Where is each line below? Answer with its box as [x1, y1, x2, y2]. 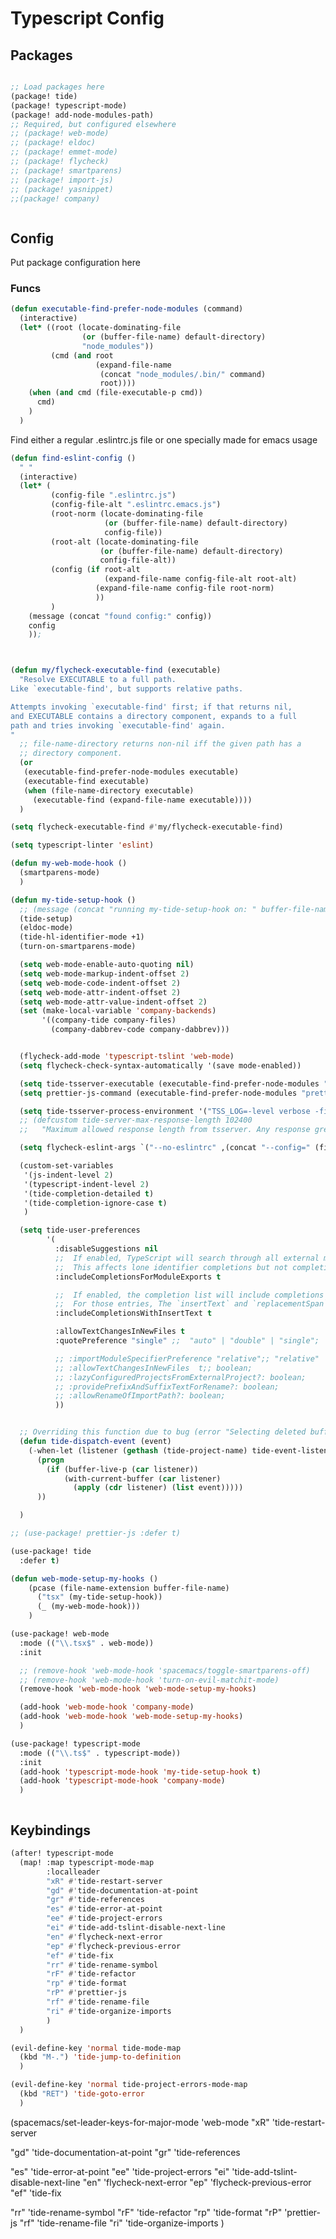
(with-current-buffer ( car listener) [63, 1473, 222, 1484]
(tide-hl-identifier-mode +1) [19, 932, 145, 942]
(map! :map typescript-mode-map [19, 1857, 155, 1867]
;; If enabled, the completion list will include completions [54, 1290, 325, 1300]
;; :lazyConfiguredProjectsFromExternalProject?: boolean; [54, 1372, 307, 1382]
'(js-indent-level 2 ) [23, 1170, 114, 1180]
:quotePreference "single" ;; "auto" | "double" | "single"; [54, 1336, 320, 1346]
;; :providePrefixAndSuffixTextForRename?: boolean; [54, 1382, 280, 1392]
